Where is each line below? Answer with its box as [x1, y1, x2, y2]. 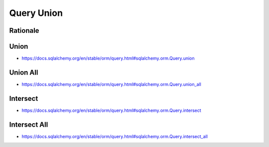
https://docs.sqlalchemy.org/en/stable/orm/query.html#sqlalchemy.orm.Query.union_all [21, 81, 201, 87]
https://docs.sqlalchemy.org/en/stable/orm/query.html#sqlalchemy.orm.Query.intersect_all [21, 133, 208, 139]
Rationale [9, 26, 39, 35]
